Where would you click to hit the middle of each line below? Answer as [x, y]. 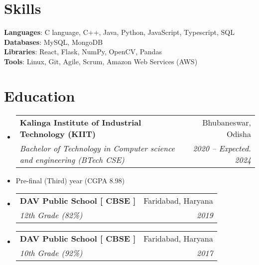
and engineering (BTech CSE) [72, 159]
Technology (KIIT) [58, 133]
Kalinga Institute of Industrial [80, 122]
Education [40, 95]
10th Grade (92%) [51, 253]
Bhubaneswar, [227, 122]
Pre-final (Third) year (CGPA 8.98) [70, 180]
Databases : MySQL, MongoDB [54, 42]
